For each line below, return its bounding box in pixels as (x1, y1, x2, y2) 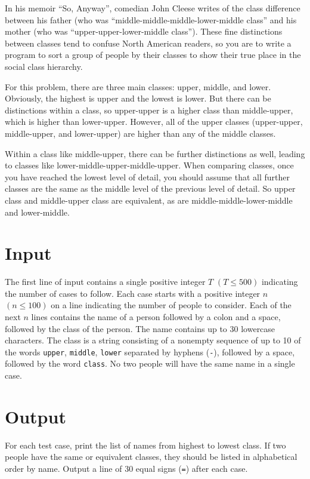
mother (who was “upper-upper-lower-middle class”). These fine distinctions (5, 25, 283, 38)
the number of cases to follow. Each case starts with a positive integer (5, 287, 261, 299)
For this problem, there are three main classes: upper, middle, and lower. (5, 80, 271, 93)
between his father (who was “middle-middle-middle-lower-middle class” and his (5, 13, 297, 26)
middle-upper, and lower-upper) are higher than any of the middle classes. (5, 127, 276, 139)
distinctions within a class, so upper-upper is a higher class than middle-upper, (5, 103, 293, 116)
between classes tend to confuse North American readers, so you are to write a (5, 36, 292, 49)
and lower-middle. (5, 205, 70, 218)
